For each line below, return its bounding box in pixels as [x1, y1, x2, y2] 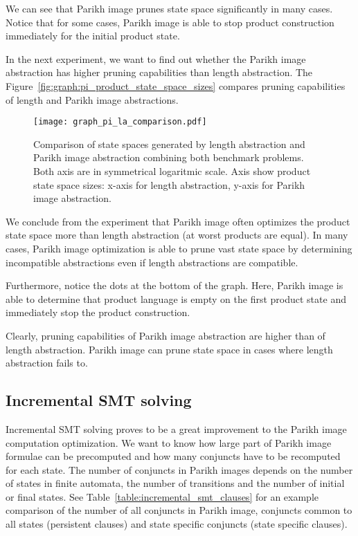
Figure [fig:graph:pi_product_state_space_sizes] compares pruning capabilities [6, 78, 346, 93]
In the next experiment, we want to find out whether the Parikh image [6, 51, 306, 66]
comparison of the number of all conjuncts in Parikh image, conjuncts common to [6, 503, 352, 517]
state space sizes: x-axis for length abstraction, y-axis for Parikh [33, 177, 305, 192]
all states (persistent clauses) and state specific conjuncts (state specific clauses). [6, 517, 348, 531]
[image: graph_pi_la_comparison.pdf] [33, 117, 207, 127]
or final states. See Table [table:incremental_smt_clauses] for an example [6, 489, 319, 503]
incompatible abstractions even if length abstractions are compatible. [6, 255, 298, 269]
